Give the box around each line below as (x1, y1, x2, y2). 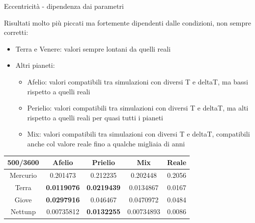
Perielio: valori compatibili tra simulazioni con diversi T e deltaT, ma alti (27, 103, 249, 113)
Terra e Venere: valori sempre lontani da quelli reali (15, 43, 171, 54)
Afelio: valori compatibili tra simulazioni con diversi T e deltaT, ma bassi (27, 76, 248, 86)
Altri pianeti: (15, 60, 55, 70)
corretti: (4, 27, 28, 37)
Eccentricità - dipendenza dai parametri (4, 1, 124, 11)
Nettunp (10, 206, 36, 217)
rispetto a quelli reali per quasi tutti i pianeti (27, 112, 164, 122)
